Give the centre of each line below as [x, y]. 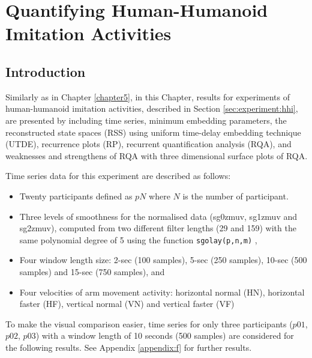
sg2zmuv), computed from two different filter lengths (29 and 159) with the [158, 228]
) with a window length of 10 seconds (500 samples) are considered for [165, 335]
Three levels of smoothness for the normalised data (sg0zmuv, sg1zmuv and [158, 216]
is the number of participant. [235, 196]
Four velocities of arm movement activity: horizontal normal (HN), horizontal [162, 292]
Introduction [46, 71]
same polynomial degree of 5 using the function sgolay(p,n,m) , [138, 239]
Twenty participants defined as [76, 196]
